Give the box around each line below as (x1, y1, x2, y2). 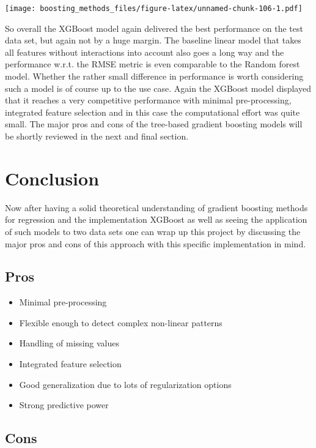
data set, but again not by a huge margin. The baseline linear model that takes (5, 34, 301, 47)
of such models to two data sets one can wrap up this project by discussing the (5, 225, 301, 237)
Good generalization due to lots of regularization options (19, 378, 232, 390)
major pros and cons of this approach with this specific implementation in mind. (5, 237, 306, 250)
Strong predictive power (19, 398, 109, 411)
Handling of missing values (19, 337, 119, 349)
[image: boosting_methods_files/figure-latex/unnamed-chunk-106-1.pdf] (5, 4, 303, 13)
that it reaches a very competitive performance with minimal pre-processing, (5, 94, 292, 106)
